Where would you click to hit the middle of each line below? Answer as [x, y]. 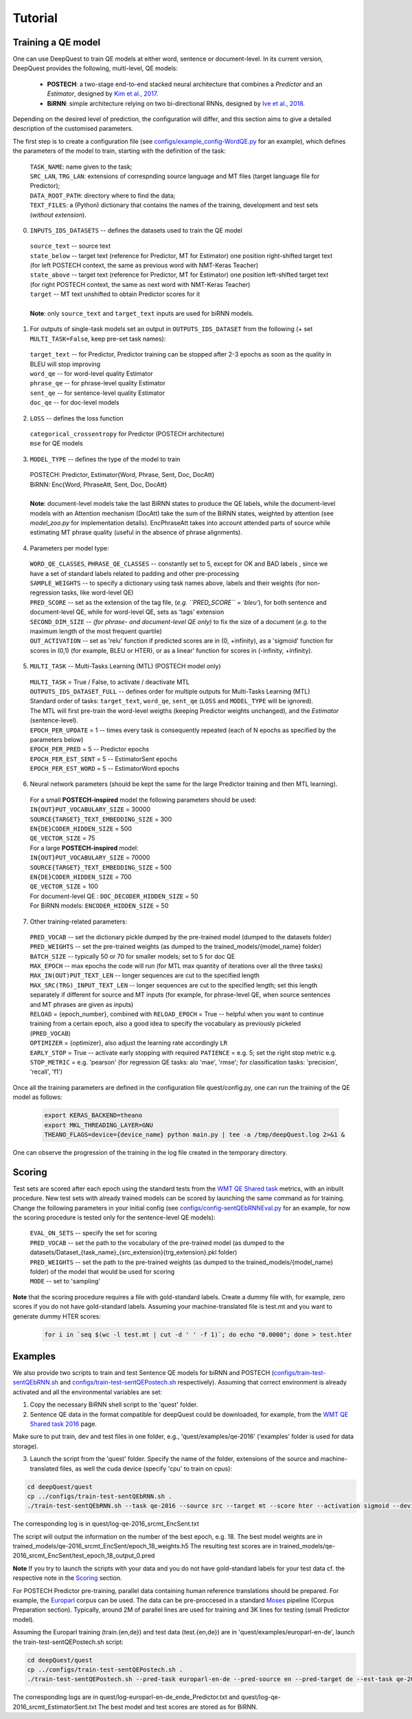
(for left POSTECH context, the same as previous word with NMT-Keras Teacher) [144, 266]
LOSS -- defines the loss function [77, 418]
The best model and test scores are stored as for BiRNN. [178, 1707]
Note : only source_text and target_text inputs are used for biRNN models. [142, 314]
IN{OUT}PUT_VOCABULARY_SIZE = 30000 [90, 809]
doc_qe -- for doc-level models [75, 403]
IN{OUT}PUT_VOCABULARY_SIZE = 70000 [90, 857]
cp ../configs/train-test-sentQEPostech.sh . [105, 1669]
